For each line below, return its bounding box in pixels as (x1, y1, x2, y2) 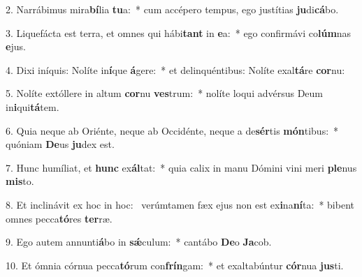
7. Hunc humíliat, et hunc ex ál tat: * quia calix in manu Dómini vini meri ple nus (6, 160, 357, 174)
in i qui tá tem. (6, 99, 59, 114)
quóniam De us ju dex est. (6, 137, 115, 151)
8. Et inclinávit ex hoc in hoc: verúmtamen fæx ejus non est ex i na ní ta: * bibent (6, 197, 354, 211)
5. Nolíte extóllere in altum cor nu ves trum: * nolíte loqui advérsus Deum (6, 86, 324, 100)
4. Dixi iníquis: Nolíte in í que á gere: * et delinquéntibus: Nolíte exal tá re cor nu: (6, 62, 345, 77)
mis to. (6, 174, 34, 188)
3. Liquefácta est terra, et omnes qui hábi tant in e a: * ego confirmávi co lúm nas (6, 25, 352, 40)
